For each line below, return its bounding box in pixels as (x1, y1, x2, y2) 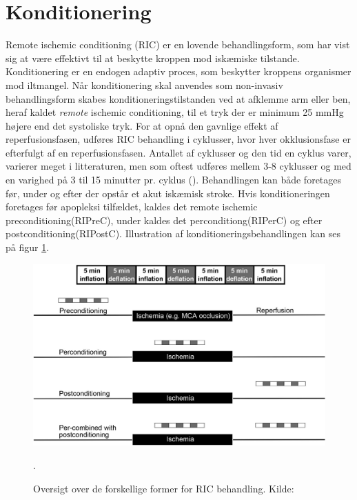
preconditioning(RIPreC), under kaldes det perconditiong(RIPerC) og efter (6, 212, 323, 227)
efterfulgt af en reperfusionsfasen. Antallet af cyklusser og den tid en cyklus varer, (6, 145, 351, 159)
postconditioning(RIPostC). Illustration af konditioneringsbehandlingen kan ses (6, 226, 340, 241)
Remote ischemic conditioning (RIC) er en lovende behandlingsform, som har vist (6, 37, 350, 52)
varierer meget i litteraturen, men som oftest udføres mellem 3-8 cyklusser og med (6, 159, 351, 173)
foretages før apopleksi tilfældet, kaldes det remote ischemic (6, 199, 258, 214)
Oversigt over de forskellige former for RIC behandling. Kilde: (33, 481, 294, 495)
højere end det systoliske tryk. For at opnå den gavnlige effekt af (6, 118, 278, 132)
